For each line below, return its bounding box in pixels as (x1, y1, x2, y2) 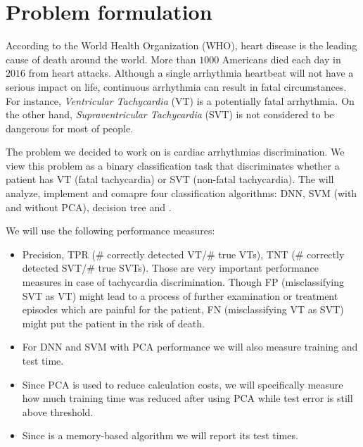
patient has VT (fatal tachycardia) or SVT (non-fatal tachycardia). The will (6, 172, 334, 187)
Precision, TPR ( (22, 246, 96, 261)
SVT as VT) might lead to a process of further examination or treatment (22, 288, 338, 303)
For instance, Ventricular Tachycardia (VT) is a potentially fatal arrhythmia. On (6, 93, 355, 108)
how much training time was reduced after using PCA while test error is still (22, 391, 353, 405)
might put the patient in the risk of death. (22, 315, 205, 330)
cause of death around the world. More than (6, 51, 196, 66)
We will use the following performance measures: (6, 223, 215, 238)
